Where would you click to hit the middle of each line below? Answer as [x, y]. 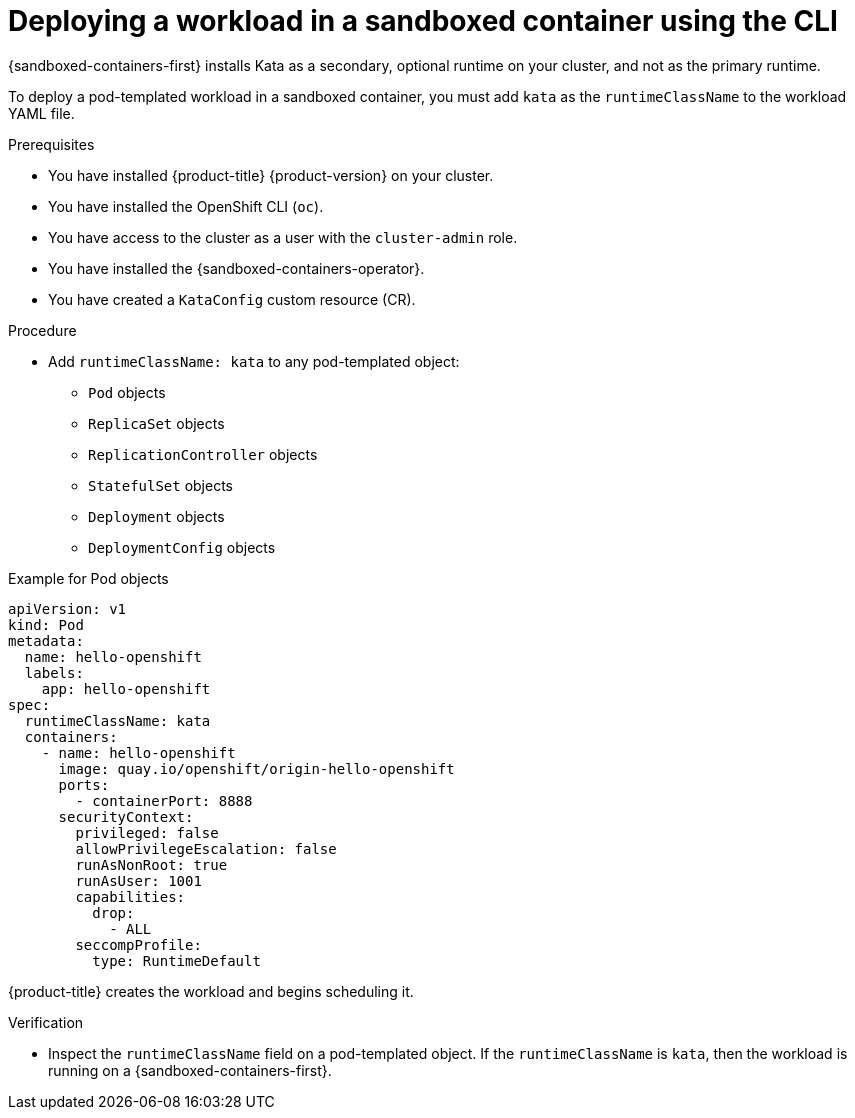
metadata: [46, 640]
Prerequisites [51, 144]
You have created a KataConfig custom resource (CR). [232, 299]
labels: [54, 672]
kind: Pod [46, 624]
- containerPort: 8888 [164, 800]
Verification [46, 1022]
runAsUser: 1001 [138, 880]
